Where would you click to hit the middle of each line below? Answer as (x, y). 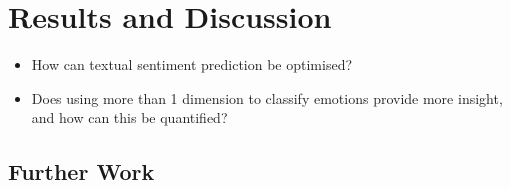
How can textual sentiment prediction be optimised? (192, 64)
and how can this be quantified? (129, 117)
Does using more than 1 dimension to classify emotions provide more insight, (267, 97)
